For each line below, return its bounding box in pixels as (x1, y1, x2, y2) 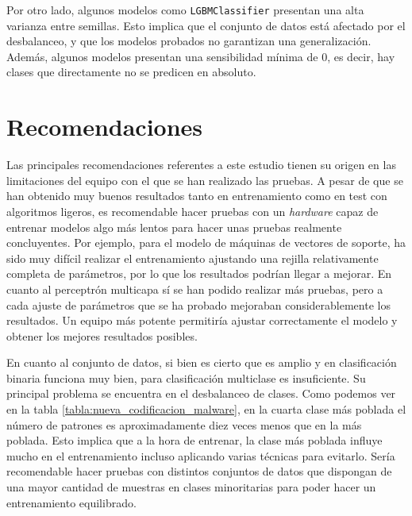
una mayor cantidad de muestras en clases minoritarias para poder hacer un (6, 479, 376, 495)
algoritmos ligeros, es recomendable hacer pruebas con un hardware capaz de (6, 202, 379, 219)
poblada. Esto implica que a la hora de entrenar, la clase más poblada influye (6, 432, 383, 449)
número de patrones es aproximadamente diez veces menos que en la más (6, 416, 362, 433)
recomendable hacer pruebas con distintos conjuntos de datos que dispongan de (6, 463, 392, 479)
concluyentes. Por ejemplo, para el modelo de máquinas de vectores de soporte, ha (6, 234, 406, 251)
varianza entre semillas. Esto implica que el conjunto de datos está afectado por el (6, 17, 406, 33)
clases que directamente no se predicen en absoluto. (6, 64, 256, 80)
